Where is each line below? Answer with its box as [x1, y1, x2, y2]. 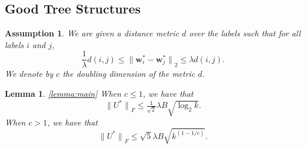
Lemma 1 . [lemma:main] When [5, 87, 121, 100]
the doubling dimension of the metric [62, 67, 195, 80]
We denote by [5, 67, 54, 80]
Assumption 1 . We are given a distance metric [5, 27, 179, 39]
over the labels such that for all [189, 27, 301, 39]
